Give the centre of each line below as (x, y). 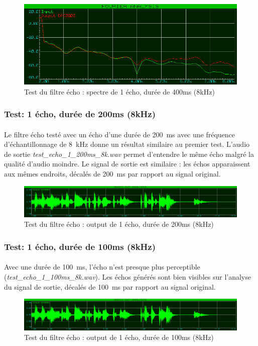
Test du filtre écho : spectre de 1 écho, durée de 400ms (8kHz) (119, 91)
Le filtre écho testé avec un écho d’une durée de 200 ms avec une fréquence (120, 134)
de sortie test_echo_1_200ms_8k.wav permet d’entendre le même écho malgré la (129, 154)
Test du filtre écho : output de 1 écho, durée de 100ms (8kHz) (119, 337)
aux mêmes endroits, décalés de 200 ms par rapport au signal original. (112, 174)
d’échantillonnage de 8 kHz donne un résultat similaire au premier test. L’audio (127, 144)
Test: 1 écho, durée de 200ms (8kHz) (80, 114)
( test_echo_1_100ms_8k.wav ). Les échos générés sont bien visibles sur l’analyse (127, 276)
